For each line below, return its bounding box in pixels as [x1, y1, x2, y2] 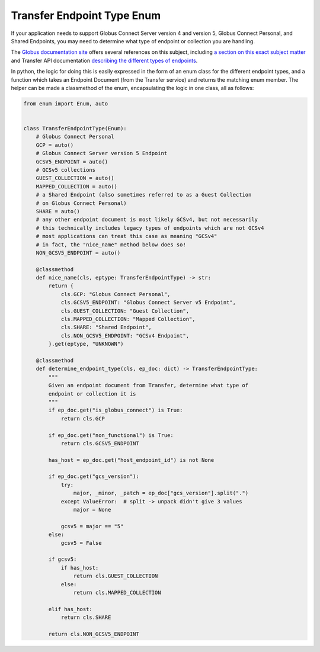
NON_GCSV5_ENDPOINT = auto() [36, 249, 121, 256]
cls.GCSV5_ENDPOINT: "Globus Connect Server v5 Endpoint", [60, 299, 236, 306]
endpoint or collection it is [48, 390, 136, 397]
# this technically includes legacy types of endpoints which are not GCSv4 [36, 224, 264, 231]
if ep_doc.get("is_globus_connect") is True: [48, 407, 183, 414]
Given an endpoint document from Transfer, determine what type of [48, 382, 249, 389]
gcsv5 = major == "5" [60, 523, 124, 529]
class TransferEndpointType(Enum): [23, 125, 127, 132]
